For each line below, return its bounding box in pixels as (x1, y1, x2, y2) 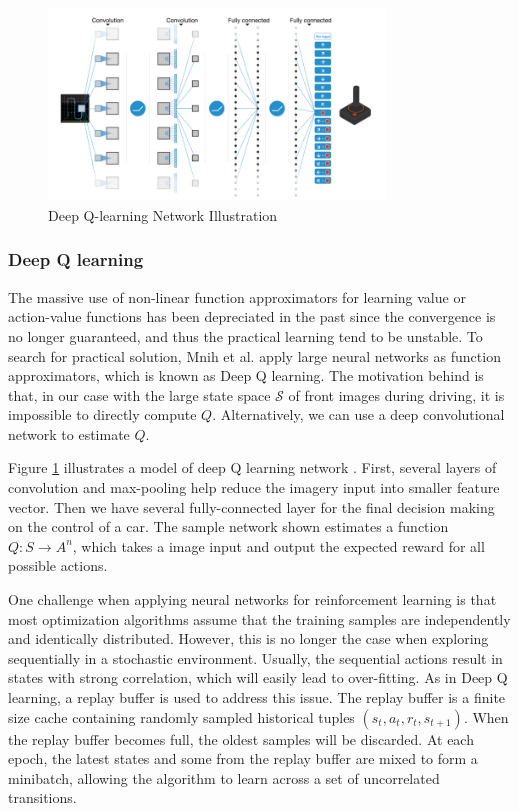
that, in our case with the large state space (8, 384, 271, 405)
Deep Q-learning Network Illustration (48, 204, 278, 225)
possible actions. (8, 555, 108, 576)
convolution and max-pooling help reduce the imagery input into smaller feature (8, 477, 500, 498)
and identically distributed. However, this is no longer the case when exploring (8, 628, 489, 649)
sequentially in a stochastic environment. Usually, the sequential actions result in (8, 647, 503, 668)
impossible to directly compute (8, 404, 197, 425)
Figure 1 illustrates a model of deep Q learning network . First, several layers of (8, 457, 497, 478)
